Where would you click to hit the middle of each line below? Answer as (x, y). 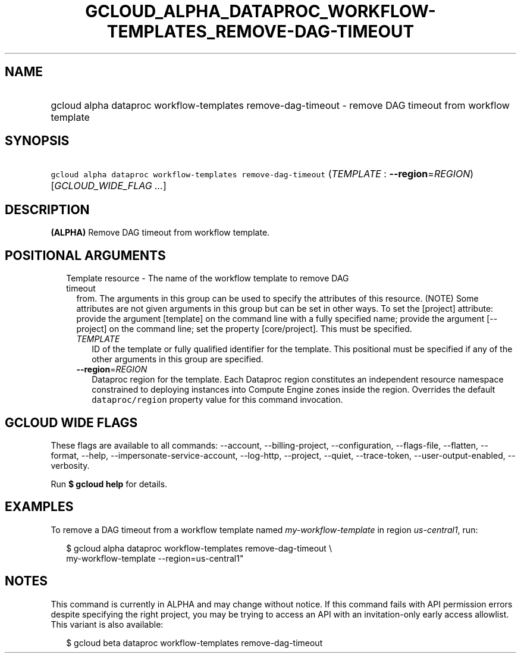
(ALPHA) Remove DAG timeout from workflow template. (160, 233)
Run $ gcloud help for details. (109, 484)
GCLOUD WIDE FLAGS (71, 422)
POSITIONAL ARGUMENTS (85, 255)
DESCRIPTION (47, 209)
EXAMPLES (39, 507)
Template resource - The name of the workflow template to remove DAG (208, 278)
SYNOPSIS (37, 141)
